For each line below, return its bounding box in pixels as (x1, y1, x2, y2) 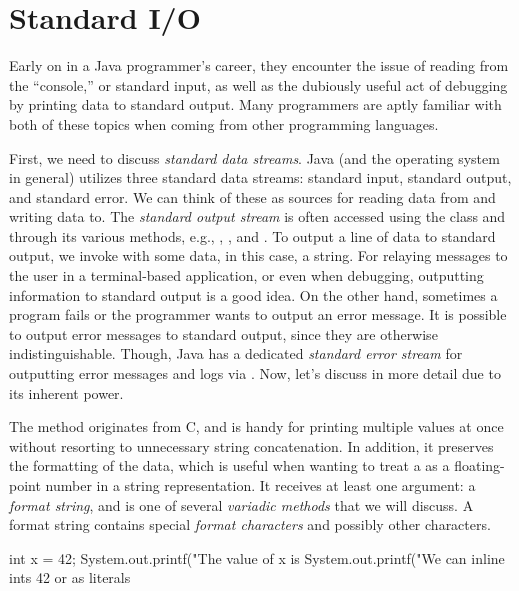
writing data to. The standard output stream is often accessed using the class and (9, 206, 506, 227)
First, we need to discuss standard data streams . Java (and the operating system (9, 147, 500, 168)
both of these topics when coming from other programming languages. (9, 113, 439, 134)
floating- (454, 455, 505, 476)
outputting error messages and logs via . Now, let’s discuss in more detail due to (9, 363, 501, 384)
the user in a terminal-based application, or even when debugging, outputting (9, 265, 484, 286)
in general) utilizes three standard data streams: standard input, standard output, (9, 167, 512, 188)
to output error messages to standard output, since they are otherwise (9, 323, 438, 344)
